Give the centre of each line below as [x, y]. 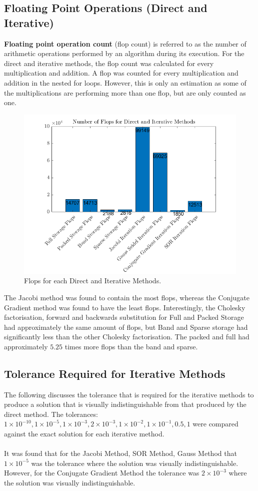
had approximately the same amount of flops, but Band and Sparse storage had [126, 327]
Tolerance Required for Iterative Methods [115, 373]
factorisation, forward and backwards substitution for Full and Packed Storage [124, 317]
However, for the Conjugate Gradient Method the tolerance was [102, 473]
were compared [215, 424]
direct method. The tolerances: [51, 414]
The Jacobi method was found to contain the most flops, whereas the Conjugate [127, 297]
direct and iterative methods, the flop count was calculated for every [109, 63]
